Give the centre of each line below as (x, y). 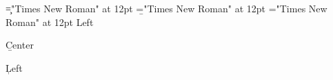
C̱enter (20, 45)
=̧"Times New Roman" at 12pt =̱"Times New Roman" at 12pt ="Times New (166, 8)
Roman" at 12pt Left (50, 22)
